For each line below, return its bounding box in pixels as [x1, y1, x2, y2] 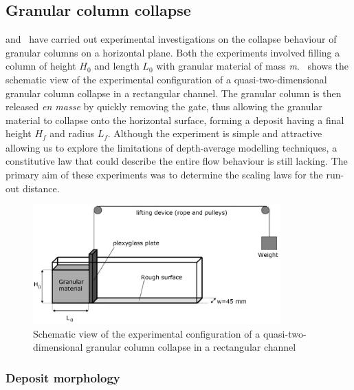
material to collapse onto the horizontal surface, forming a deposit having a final [5, 112, 344, 127]
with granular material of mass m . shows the [156, 59, 349, 73]
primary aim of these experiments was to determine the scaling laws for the [5, 167, 323, 181]
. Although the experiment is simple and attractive [107, 126, 322, 141]
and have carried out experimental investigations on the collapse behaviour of [5, 32, 337, 46]
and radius [49, 126, 94, 141]
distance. [22, 181, 60, 195]
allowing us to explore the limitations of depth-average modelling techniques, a [5, 140, 338, 154]
